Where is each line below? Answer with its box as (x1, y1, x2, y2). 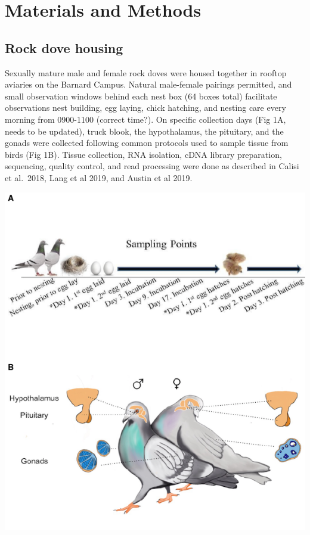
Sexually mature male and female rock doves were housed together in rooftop (5, 66, 287, 79)
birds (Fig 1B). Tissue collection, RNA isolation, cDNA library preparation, (5, 148, 282, 160)
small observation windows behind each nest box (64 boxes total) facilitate (5, 89, 277, 102)
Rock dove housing (5, 38, 123, 57)
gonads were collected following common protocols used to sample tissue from (5, 136, 289, 149)
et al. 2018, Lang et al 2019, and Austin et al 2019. (5, 171, 193, 183)
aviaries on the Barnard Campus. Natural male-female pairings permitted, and (5, 78, 292, 91)
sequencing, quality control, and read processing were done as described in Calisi (5, 160, 299, 172)
